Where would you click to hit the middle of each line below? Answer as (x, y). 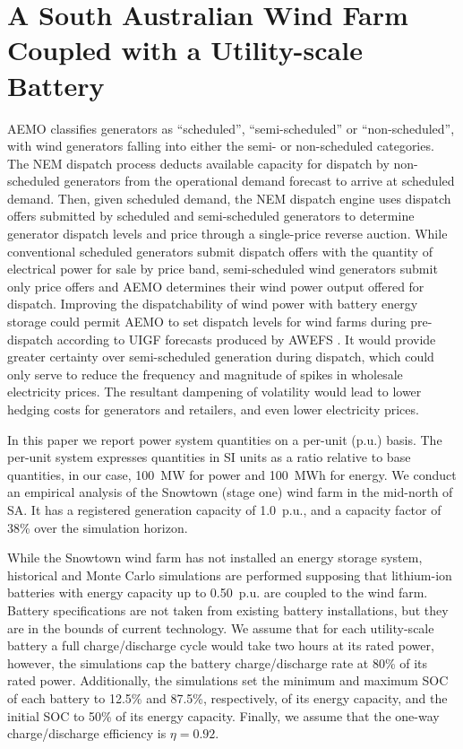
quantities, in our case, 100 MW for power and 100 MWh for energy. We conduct (232, 474)
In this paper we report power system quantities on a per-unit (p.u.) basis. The (225, 439)
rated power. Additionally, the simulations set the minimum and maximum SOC (228, 680)
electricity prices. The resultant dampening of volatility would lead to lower (214, 392)
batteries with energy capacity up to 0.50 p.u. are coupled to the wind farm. (218, 592)
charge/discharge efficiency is (87, 733)
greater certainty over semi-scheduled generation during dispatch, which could (221, 357)
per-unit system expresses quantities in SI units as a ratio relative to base (209, 457)
